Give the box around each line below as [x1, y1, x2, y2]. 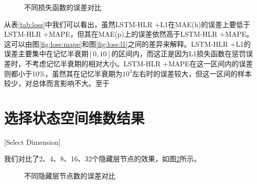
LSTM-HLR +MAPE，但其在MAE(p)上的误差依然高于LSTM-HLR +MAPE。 [4, 29, 253, 39]
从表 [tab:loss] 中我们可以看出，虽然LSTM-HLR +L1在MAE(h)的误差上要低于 [4, 19, 250, 29]
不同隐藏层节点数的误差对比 [24, 170, 115, 181]
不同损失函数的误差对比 [24, 2, 101, 12]
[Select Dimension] [4, 136, 61, 147]
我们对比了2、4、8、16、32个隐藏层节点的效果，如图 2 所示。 [4, 153, 201, 164]
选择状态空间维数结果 [4, 107, 145, 128]
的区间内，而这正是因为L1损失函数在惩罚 [111, 48, 246, 59]
